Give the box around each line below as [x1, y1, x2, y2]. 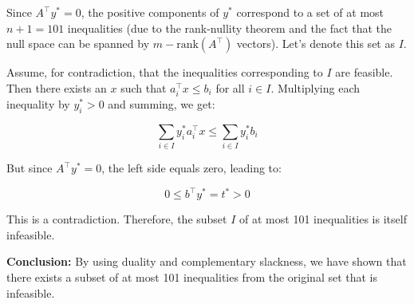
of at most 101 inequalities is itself [239, 211, 407, 227]
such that [120, 79, 167, 96]
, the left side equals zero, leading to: [101, 160, 282, 176]
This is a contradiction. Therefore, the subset [6, 211, 227, 227]
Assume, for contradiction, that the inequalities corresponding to [6, 64, 323, 81]
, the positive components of [81, 4, 219, 20]
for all [215, 79, 245, 96]
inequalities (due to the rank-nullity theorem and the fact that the [67, 19, 392, 36]
